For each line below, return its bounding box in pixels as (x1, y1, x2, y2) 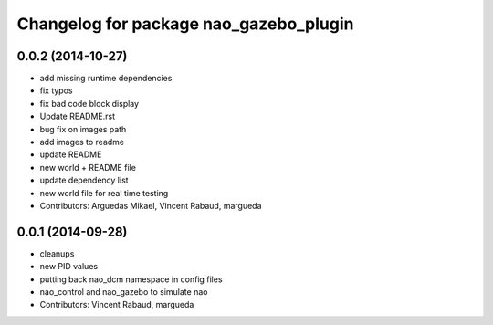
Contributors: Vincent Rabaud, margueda (39, 299, 194, 310)
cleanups (39, 247, 75, 259)
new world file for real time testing (39, 187, 169, 198)
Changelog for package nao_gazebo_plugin (16, 14, 354, 34)
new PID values (39, 261, 99, 272)
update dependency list (39, 174, 129, 186)
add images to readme (39, 137, 125, 148)
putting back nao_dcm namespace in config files (39, 274, 223, 285)
